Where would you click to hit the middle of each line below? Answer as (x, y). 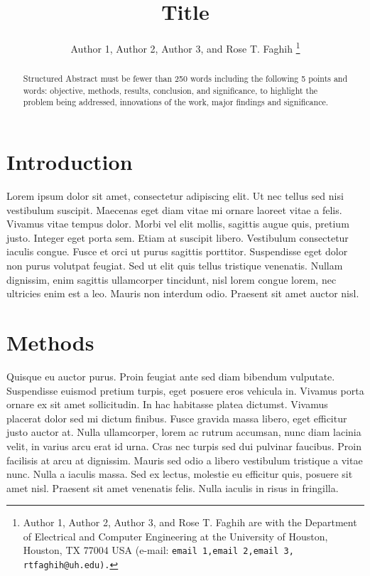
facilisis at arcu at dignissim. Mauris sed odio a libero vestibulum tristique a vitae (185, 460)
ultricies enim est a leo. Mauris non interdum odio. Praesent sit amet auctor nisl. (183, 293)
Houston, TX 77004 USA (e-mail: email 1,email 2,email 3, (158, 550)
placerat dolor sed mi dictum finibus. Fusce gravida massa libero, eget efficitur (177, 418)
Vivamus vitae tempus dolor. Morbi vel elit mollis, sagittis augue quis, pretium (178, 224)
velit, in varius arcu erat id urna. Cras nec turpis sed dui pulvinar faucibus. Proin (184, 446)
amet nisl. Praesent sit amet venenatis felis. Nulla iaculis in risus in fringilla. (173, 487)
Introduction (70, 162)
